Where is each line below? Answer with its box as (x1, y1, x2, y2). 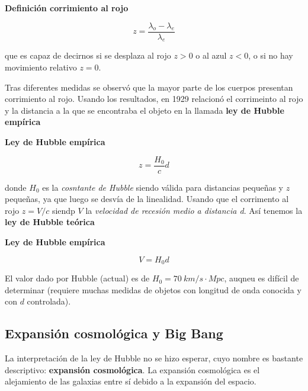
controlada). (27, 295, 71, 307)
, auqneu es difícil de (224, 272, 299, 284)
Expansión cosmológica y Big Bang (5, 324, 223, 342)
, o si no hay (248, 49, 293, 62)
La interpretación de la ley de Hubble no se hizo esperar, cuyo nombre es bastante (5, 352, 303, 364)
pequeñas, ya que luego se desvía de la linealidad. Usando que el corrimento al (5, 193, 289, 205)
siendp (52, 204, 75, 216)
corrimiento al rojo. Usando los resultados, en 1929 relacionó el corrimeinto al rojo (5, 92, 303, 105)
